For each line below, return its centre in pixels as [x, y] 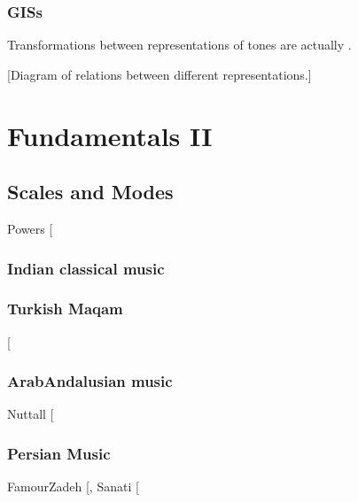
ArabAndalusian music [90, 381]
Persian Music [59, 453]
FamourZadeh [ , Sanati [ [73, 487]
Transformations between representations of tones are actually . [179, 45]
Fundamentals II [110, 135]
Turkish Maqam [65, 309]
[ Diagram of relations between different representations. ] [160, 74]
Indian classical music [86, 268]
